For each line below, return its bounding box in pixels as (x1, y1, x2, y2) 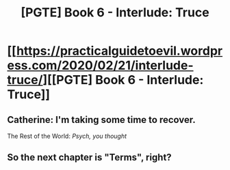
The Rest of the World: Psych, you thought (7, 132, 127, 140)
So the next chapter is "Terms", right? (7, 152, 172, 163)
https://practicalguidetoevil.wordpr (16, 43, 223, 59)
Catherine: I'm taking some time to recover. (7, 114, 196, 126)
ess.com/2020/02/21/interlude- (7, 58, 194, 73)
